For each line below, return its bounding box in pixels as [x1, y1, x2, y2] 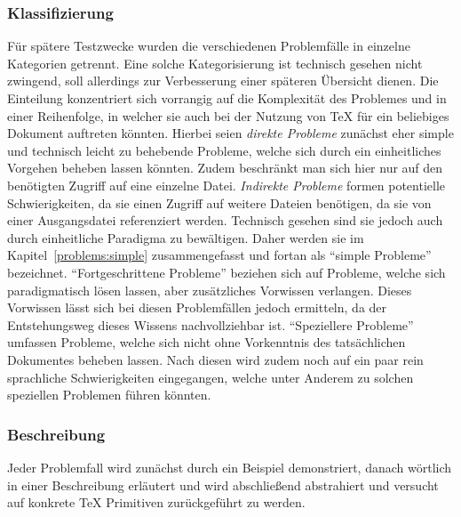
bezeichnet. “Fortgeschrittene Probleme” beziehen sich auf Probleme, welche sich [7, 263, 446, 281]
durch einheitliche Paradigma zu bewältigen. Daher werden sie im [7, 228, 364, 246]
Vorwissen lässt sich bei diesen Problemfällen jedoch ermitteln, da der [7, 298, 387, 317]
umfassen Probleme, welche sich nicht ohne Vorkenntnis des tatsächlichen [7, 333, 406, 351]
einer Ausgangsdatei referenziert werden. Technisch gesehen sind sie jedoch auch [7, 211, 443, 230]
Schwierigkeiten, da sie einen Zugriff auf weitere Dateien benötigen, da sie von [7, 193, 432, 212]
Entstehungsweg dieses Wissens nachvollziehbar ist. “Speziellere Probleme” [7, 315, 414, 334]
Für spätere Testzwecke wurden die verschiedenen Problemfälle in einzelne [7, 36, 410, 55]
